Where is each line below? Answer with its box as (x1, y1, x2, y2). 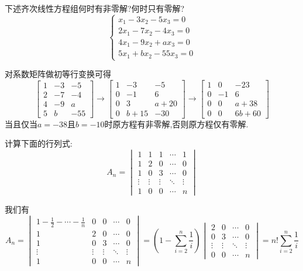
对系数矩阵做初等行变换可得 (5, 68, 111, 80)
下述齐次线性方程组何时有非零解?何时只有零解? (5, 2, 185, 14)
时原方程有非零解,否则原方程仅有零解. (104, 117, 249, 130)
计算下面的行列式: (5, 137, 73, 150)
